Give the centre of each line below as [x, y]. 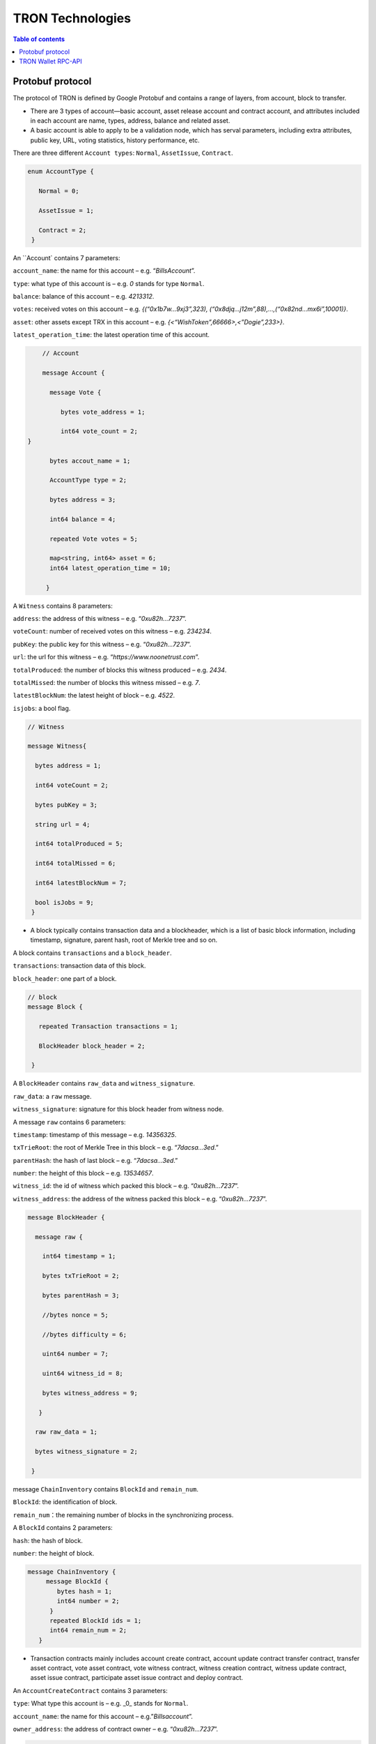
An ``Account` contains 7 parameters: [66, 257]
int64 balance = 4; [83, 519]
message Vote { [76, 392]
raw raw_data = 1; [66, 1432]
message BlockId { [77, 1581]
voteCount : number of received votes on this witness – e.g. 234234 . [112, 631]
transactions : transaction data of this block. [79, 965]
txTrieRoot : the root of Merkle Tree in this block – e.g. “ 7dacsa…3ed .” [116, 1148]
